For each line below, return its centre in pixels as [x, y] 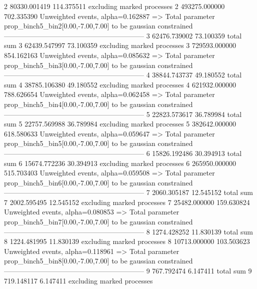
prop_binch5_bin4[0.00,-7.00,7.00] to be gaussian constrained [98, 104]
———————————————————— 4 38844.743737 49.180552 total [123, 75]
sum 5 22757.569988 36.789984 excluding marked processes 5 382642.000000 [120, 124]
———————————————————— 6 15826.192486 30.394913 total [123, 153]
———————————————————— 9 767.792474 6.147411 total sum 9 [128, 271]
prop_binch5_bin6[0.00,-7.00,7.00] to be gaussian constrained [98, 182]
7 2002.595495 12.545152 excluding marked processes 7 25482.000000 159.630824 [127, 202]
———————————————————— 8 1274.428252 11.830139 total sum [128, 231]
